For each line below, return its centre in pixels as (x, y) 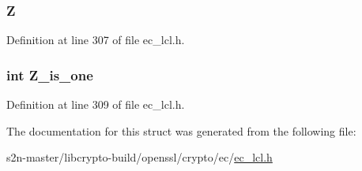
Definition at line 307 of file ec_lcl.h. (96, 40)
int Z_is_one (50, 74)
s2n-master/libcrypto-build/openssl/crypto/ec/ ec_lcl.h (140, 157)
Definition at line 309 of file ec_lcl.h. (96, 104)
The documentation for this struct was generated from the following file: (181, 130)
